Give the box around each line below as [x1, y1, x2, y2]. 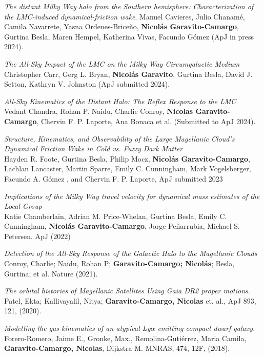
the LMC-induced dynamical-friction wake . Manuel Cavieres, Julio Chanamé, [4, 11, 245, 22]
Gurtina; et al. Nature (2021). [4, 268, 98, 279]
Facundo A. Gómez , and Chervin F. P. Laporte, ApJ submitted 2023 [4, 173, 223, 184]
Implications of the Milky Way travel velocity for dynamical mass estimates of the [4, 190, 260, 201]
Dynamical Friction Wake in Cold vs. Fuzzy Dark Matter [4, 143, 183, 154]
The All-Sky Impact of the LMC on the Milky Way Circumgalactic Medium [4, 58, 240, 69]
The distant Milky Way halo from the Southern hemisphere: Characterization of [4, 1, 254, 11]
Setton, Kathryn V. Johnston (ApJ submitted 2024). [4, 78, 170, 89]
